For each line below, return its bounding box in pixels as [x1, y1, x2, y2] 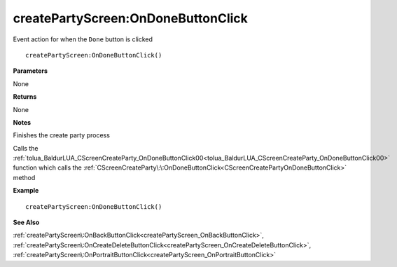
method [13, 173, 36, 182]
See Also [13, 218, 40, 227]
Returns [13, 93, 37, 101]
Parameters [13, 67, 48, 75]
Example [13, 186, 39, 195]
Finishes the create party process [13, 131, 110, 139]
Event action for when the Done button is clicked [13, 35, 153, 43]
